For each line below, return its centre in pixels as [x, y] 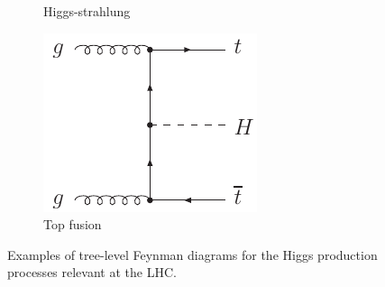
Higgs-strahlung [87, 11]
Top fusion [73, 224]
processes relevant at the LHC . [92, 272]
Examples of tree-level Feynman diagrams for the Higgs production [192, 254]
